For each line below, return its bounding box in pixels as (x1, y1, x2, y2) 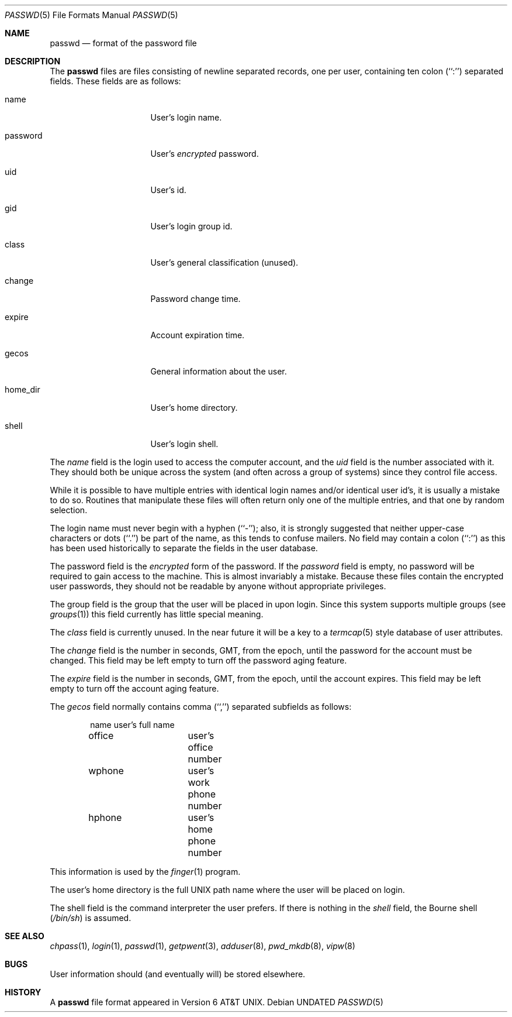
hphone (88, 812, 122, 823)
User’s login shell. (150, 439, 219, 449)
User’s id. (150, 185, 186, 195)
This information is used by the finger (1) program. (50, 867, 241, 877)
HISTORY (5, 987, 41, 997)
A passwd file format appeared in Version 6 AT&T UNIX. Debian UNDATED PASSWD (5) (50, 997, 383, 1007)
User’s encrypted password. (150, 149, 259, 159)
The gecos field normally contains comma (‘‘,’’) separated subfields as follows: (50, 702, 352, 712)
